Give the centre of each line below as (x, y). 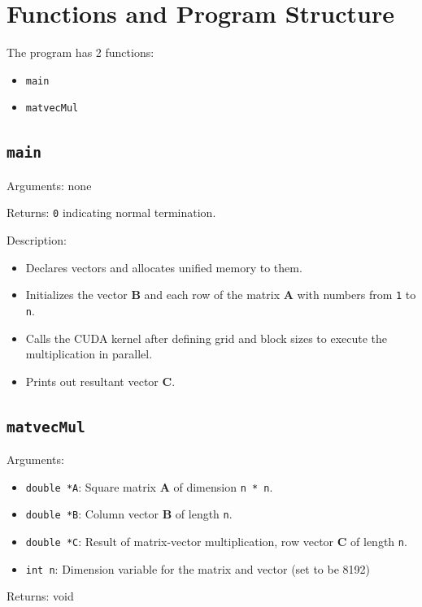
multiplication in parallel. (89, 354)
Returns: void (40, 596)
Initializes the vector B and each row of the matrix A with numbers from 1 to (221, 295)
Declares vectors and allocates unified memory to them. (164, 267)
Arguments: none (49, 185)
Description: (37, 240)
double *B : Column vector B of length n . (129, 514)
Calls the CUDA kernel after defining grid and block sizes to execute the (207, 338)
